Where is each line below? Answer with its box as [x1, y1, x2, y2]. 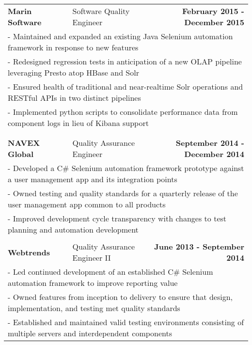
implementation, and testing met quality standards [8, 302, 180, 314]
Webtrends [8, 246, 50, 258]
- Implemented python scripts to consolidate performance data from [8, 106, 238, 117]
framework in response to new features [8, 42, 139, 53]
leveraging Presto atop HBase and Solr [8, 67, 139, 78]
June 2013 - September [154, 241, 244, 252]
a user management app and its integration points [8, 173, 177, 185]
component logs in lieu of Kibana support [8, 117, 149, 128]
